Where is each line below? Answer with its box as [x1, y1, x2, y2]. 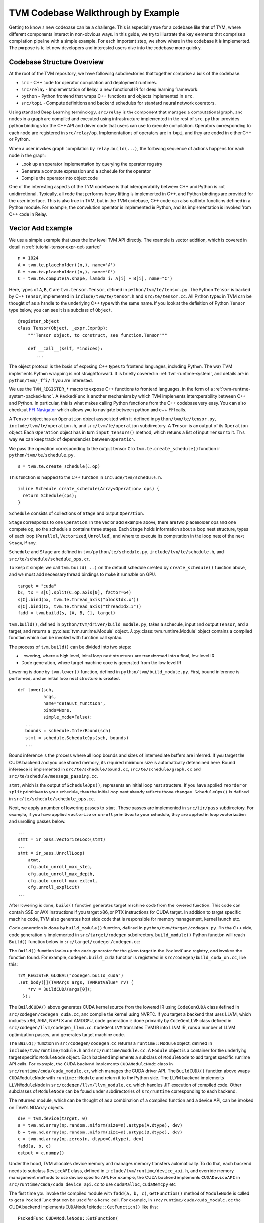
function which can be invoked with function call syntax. [9, 635, 123, 641]
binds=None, [43, 707, 72, 713]
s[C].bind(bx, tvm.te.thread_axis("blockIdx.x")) [18, 597, 139, 602]
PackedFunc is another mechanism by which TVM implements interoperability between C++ [59, 393, 246, 399]
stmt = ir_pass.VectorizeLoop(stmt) [18, 837, 106, 842]
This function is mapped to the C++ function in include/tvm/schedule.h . [9, 475, 162, 480]
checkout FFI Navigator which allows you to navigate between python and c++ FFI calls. [9, 407, 187, 413]
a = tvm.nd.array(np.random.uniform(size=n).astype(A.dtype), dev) [18, 1123, 183, 1128]
